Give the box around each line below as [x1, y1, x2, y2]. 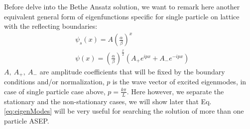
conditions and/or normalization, [4, 76, 105, 87]
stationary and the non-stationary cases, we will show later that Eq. [4, 96, 212, 106]
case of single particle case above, [4, 86, 106, 96]
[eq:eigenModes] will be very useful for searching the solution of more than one [4, 106, 244, 116]
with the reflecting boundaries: [4, 21, 98, 31]
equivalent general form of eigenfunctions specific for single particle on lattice [4, 11, 240, 21]
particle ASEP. [4, 115, 49, 126]
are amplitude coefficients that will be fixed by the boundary [39, 66, 225, 76]
